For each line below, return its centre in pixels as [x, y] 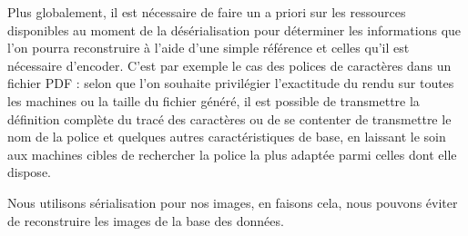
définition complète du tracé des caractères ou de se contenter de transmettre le [229, 118]
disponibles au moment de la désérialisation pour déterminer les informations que [234, 29]
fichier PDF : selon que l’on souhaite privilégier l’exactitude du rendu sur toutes [231, 83]
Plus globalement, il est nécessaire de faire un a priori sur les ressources [207, 12]
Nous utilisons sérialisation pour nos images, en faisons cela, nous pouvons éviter [233, 202]
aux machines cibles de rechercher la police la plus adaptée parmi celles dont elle [232, 154]
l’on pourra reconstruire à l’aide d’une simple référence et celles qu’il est [209, 48]
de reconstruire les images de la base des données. [146, 220]
